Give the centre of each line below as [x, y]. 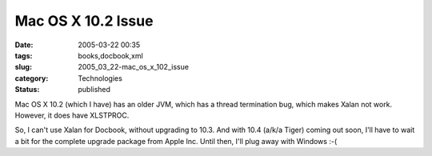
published [94, 90]
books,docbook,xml [110, 55]
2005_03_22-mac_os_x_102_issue [134, 67]
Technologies [100, 78]
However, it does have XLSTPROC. [72, 115]
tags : [24, 55]
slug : [23, 67]
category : [32, 78]
